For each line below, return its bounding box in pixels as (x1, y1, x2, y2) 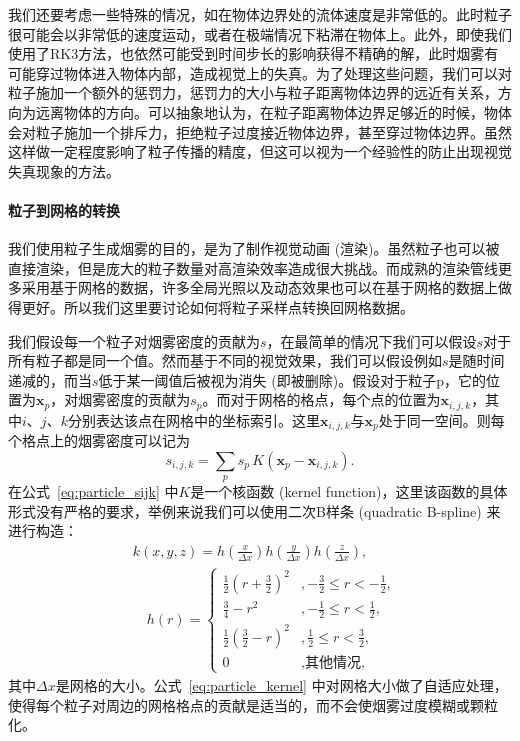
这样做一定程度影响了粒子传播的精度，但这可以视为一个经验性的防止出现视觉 (8, 141, 512, 162)
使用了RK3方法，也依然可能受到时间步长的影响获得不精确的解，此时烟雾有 (8, 43, 499, 64)
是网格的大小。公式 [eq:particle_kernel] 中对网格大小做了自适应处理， (55, 674, 508, 695)
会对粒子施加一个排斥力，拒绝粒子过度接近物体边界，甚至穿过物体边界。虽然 (8, 121, 512, 142)
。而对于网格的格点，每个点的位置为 (202, 389, 441, 410)
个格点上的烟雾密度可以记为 (8, 430, 190, 451)
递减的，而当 (8, 369, 92, 390)
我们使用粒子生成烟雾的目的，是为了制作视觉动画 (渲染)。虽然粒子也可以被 (8, 238, 500, 259)
